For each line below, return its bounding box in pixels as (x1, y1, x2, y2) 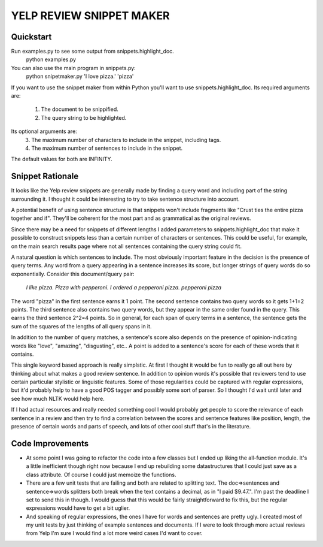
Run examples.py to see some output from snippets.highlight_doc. (11, 48, 175, 55)
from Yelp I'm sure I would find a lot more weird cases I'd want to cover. (26, 530, 203, 537)
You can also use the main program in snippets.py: (11, 64, 136, 71)
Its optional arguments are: (11, 128, 77, 135)
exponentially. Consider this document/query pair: (11, 270, 135, 277)
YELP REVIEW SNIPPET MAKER (11, 9, 170, 22)
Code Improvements (11, 438, 89, 449)
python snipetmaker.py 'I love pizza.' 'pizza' (26, 72, 134, 80)
